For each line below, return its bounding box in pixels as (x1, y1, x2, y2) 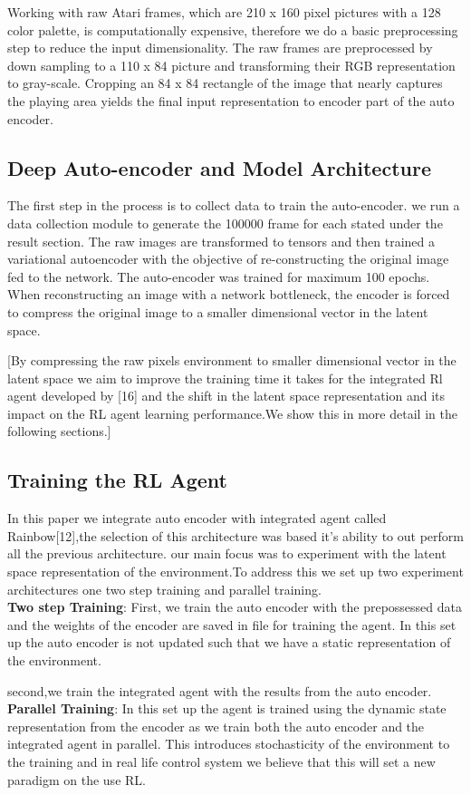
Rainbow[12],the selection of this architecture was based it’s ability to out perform (7, 526, 464, 545)
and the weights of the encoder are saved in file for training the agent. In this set (7, 615, 457, 634)
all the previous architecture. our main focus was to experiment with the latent (7, 544, 447, 563)
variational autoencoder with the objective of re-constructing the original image (7, 249, 449, 268)
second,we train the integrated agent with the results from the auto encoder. (7, 681, 432, 700)
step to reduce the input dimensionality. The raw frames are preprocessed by (7, 38, 433, 57)
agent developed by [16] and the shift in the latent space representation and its (7, 386, 445, 405)
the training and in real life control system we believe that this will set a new (7, 752, 436, 771)
